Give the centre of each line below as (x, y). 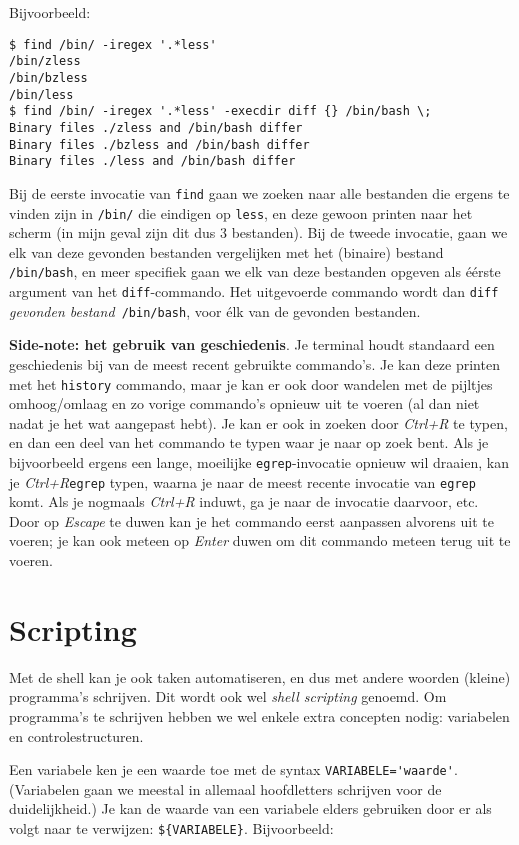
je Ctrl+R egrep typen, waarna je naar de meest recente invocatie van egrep (242, 481)
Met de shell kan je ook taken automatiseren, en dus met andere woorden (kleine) (260, 676)
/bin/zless (45, 61)
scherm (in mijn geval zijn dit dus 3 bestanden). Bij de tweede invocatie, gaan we (258, 232)
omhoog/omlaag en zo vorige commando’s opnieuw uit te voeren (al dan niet (244, 403)
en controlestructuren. (76, 735)
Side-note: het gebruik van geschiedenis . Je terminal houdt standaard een (252, 344)
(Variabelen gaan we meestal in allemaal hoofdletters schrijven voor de (225, 788)
